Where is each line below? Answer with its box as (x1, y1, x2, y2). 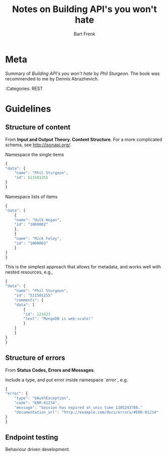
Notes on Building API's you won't (12, 4, 157, 15)
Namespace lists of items (5, 194, 58, 200)
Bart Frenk (73, 31, 96, 37)
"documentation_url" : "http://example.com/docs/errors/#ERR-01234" (14, 410, 158, 415)
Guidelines (5, 103, 51, 114)
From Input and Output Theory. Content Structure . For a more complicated (5, 136, 162, 142)
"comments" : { (14, 298, 44, 303)
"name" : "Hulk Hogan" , (14, 217, 62, 222)
